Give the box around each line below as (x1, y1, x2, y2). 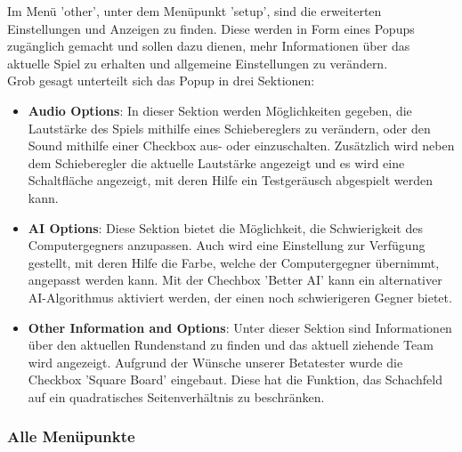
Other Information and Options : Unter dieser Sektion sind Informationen (28, 318, 452, 336)
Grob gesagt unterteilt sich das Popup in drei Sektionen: (7, 71, 315, 90)
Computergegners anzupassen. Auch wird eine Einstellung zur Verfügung (28, 236, 426, 254)
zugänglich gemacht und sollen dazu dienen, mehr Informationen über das (7, 36, 410, 55)
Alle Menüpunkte (7, 425, 135, 448)
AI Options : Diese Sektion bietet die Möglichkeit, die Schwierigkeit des (28, 218, 423, 237)
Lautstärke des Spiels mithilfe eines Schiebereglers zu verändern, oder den (28, 118, 431, 137)
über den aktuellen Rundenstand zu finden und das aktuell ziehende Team (28, 335, 434, 354)
